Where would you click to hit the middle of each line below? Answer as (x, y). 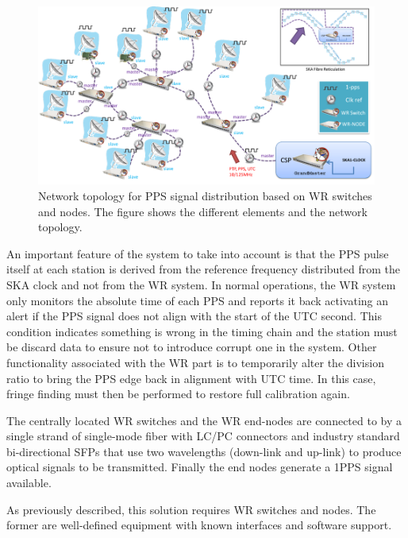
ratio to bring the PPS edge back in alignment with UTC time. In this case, (191, 378)
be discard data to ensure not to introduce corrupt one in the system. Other (192, 347)
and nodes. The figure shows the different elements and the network (203, 211)
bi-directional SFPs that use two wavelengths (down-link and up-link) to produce (204, 451)
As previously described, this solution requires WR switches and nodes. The (191, 509)
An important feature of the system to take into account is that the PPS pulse (198, 253)
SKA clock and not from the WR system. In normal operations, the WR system (201, 284)
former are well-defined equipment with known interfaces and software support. (199, 525)
